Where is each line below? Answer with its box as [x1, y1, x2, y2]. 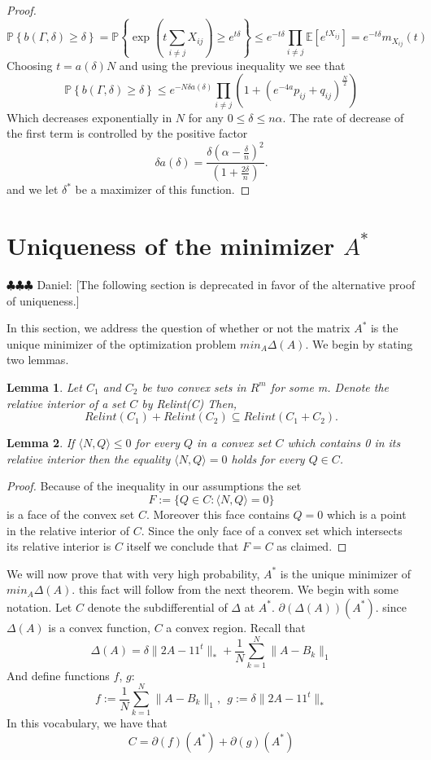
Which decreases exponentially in [7, 108, 172, 125]
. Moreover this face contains [146, 505, 290, 522]
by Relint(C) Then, [141, 394, 237, 411]
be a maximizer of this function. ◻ [75, 181, 250, 198]
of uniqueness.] [7, 292, 80, 309]
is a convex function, [48, 618, 150, 635]
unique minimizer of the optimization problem [7, 335, 237, 352]
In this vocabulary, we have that [7, 714, 168, 731]
